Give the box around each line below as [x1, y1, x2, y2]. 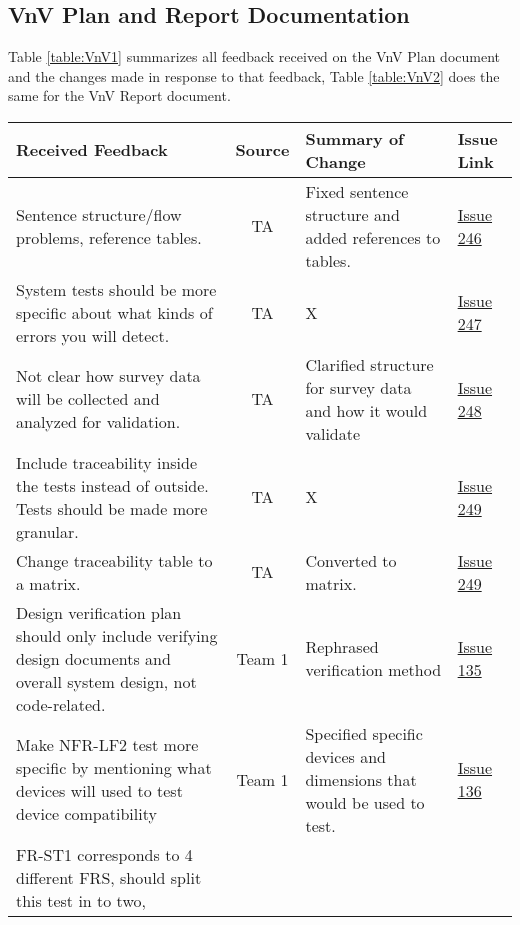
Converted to [305, 548, 397, 572]
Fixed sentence [305, 179, 409, 203]
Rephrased [305, 635, 379, 659]
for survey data [305, 375, 412, 399]
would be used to [305, 790, 425, 814]
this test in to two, [16, 888, 146, 912]
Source [235, 138, 290, 162]
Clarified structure [305, 352, 434, 376]
